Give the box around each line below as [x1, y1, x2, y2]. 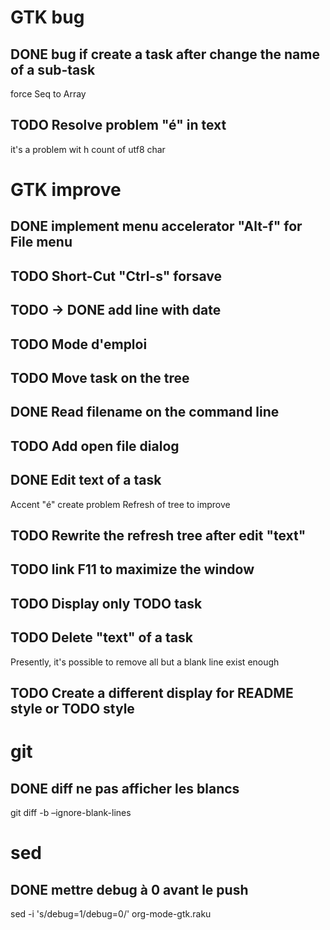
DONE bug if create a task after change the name [10, 46, 320, 63]
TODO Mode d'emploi [10, 336, 148, 353]
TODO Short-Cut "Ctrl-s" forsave [10, 267, 222, 285]
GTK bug [10, 6, 85, 29]
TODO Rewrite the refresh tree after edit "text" [10, 527, 307, 544]
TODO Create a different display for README [10, 684, 294, 701]
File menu [10, 234, 73, 251]
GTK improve [10, 179, 122, 201]
